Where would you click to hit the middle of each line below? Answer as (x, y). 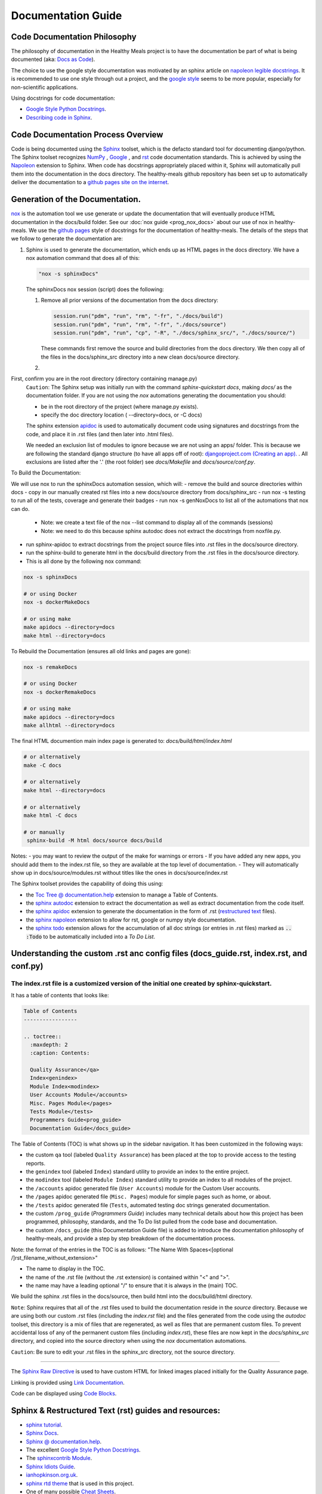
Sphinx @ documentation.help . (64, 1441)
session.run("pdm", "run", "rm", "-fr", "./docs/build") (138, 316)
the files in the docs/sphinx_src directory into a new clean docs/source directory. (140, 357)
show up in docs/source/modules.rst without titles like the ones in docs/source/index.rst (119, 872)
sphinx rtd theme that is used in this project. (80, 1483)
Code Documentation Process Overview (87, 134)
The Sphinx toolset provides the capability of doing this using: (87, 884)
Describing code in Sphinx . (59, 117)
